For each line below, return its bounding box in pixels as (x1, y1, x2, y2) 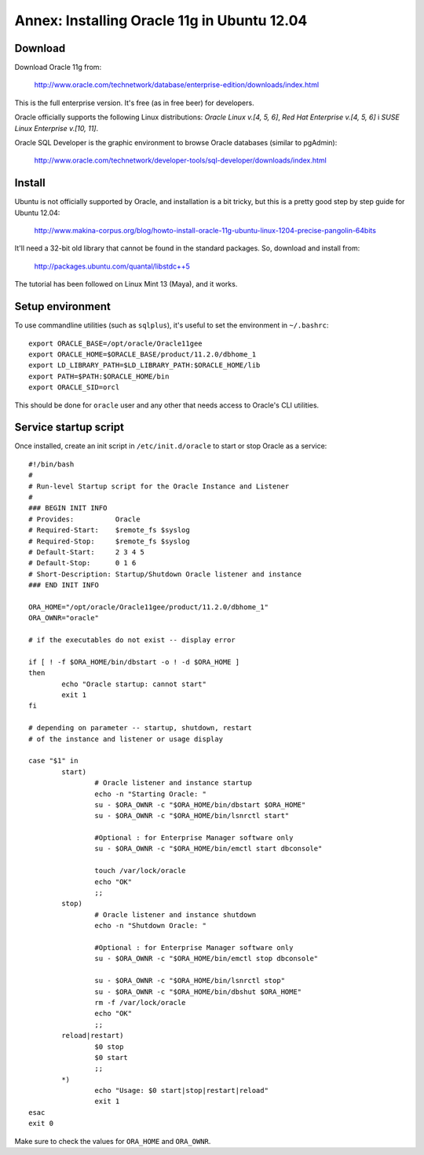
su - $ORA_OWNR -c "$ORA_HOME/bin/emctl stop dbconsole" (94, 954, 319, 963)
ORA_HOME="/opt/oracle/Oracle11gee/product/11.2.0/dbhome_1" (28, 602, 269, 612)
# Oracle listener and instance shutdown (94, 910, 257, 919)
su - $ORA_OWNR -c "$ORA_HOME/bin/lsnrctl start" (94, 811, 290, 821)
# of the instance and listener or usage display (28, 734, 224, 744)
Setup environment (14, 300, 111, 313)
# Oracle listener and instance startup (94, 778, 253, 788)
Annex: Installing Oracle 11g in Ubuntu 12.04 (14, 12, 308, 29)
